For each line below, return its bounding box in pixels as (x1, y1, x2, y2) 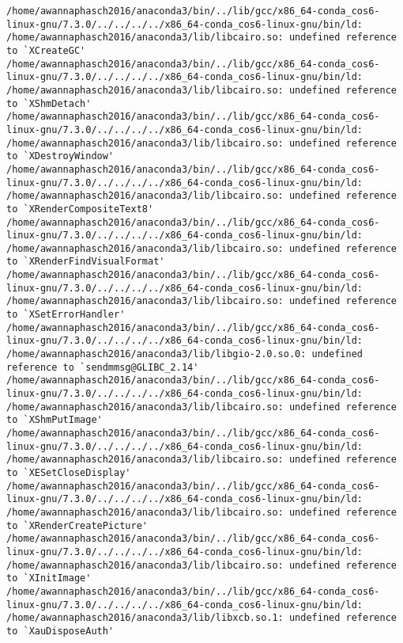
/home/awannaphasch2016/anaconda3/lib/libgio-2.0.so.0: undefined (6, 348, 363, 360)
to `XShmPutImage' (6, 414, 103, 426)
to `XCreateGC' (6, 44, 86, 56)
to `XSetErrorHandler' (6, 309, 126, 321)
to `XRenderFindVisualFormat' (6, 256, 165, 268)
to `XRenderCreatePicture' (6, 519, 148, 531)
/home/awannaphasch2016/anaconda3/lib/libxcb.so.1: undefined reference (6, 612, 397, 624)
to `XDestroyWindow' (6, 150, 115, 162)
